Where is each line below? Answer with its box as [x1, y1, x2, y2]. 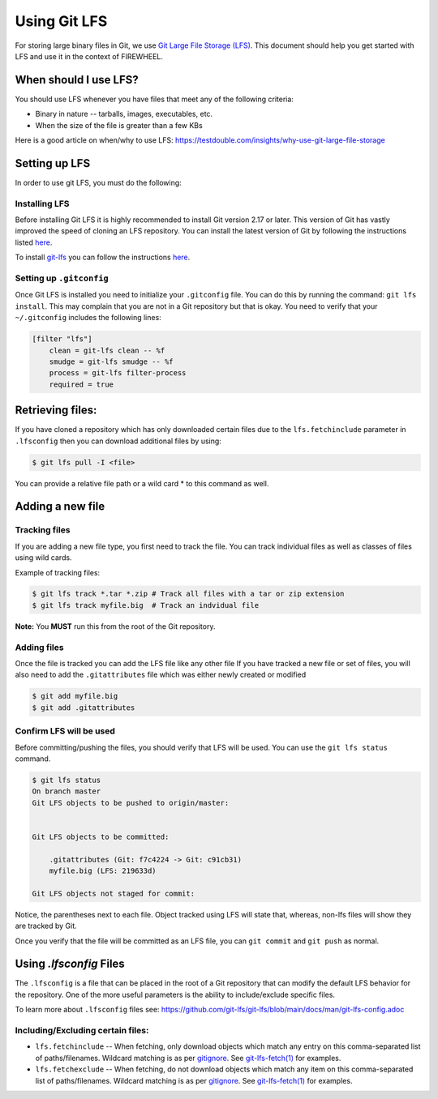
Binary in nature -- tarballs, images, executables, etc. [35, 109, 213, 119]
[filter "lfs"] [32, 335, 92, 344]
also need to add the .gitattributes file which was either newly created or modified [15, 669, 307, 680]
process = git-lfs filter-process [49, 369, 187, 378]
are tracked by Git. [15, 921, 77, 931]
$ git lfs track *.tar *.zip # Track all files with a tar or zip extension [32, 589, 345, 599]
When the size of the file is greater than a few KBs [35, 120, 203, 130]
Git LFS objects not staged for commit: [32, 888, 195, 898]
